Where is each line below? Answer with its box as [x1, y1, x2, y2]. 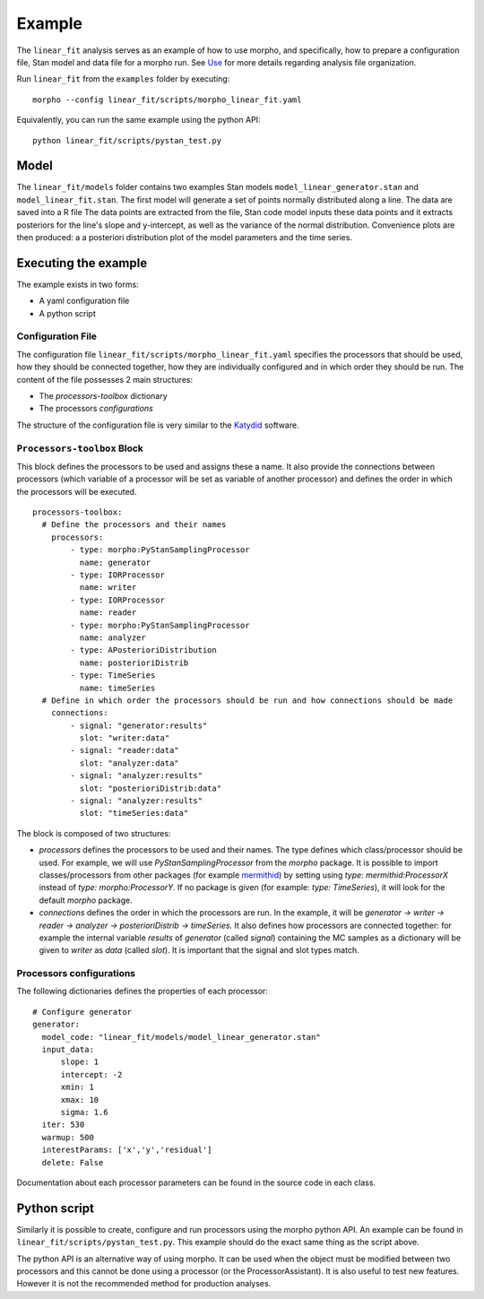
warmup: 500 [41, 1132, 94, 1142]
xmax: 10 [60, 1095, 99, 1104]
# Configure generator [32, 1007, 133, 1017]
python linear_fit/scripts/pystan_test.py [32, 135, 222, 145]
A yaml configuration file [39, 296, 130, 307]
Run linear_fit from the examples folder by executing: [16, 74, 230, 84]
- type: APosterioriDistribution [70, 645, 217, 655]
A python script [39, 307, 96, 318]
